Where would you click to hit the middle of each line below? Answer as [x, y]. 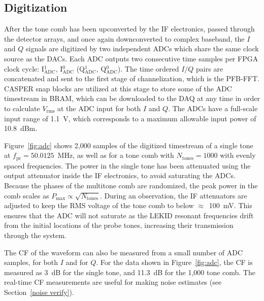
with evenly [238, 155]
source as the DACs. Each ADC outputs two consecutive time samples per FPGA [131, 58]
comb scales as [27, 195]
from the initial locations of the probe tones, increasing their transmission [119, 225]
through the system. [35, 235]
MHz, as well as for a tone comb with [116, 155]
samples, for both [31, 262]
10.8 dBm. [21, 128]
